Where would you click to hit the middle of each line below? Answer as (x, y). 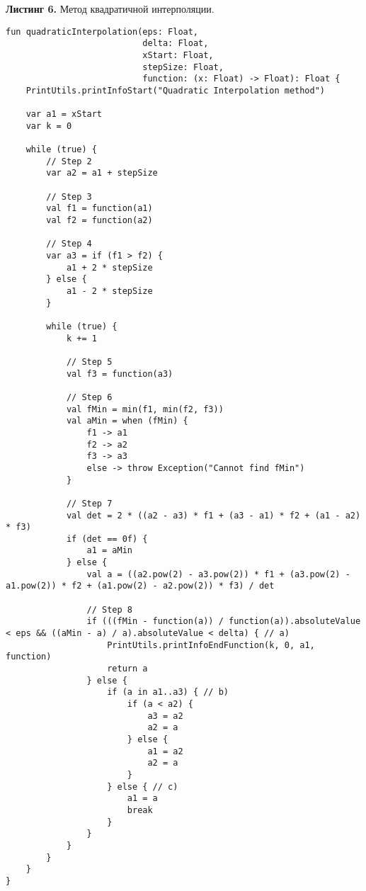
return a (127, 669)
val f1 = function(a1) (99, 209)
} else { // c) (143, 787)
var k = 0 (49, 126)
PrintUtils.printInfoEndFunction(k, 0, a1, (211, 645)
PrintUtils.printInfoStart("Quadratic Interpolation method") (176, 90)
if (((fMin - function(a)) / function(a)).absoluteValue (224, 622)
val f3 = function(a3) (120, 374)
